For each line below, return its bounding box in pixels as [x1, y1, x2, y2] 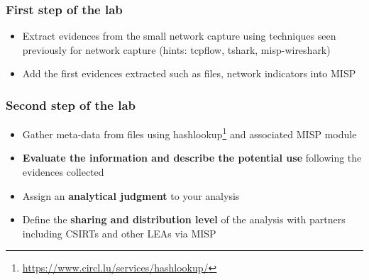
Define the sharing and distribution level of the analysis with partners [22, 212, 346, 227]
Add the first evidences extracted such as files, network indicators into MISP [22, 66, 356, 81]
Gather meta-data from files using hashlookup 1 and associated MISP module [22, 125, 357, 141]
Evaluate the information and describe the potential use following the [22, 150, 362, 165]
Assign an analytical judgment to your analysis [22, 188, 240, 203]
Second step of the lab [6, 96, 136, 113]
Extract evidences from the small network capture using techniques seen [22, 28, 336, 43]
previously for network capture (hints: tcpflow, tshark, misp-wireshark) [22, 42, 331, 57]
